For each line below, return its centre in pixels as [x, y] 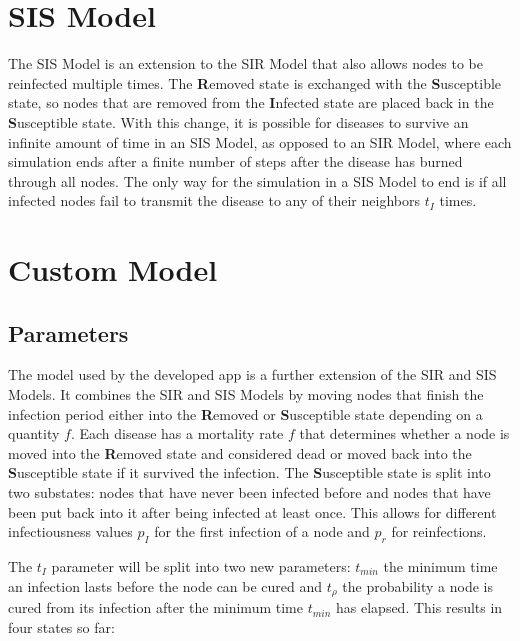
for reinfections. [439, 531]
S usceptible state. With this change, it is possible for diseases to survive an [238, 121]
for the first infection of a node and [262, 531]
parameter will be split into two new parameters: [201, 566]
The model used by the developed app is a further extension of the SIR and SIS [252, 374]
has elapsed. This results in [419, 607]
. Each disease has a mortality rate [177, 433]
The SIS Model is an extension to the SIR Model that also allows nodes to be [246, 63]
